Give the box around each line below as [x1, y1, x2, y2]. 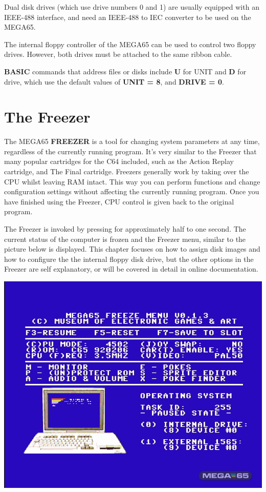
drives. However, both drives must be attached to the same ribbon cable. [4, 49, 232, 59]
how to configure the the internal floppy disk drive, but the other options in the [4, 253, 254, 264]
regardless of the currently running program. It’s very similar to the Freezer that [4, 146, 257, 156]
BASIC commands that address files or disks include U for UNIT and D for [4, 66, 247, 76]
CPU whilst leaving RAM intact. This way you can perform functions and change [4, 176, 260, 187]
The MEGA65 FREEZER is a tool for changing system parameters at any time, [4, 136, 260, 147]
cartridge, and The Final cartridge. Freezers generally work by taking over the [4, 166, 249, 177]
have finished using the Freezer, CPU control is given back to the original [4, 196, 234, 207]
